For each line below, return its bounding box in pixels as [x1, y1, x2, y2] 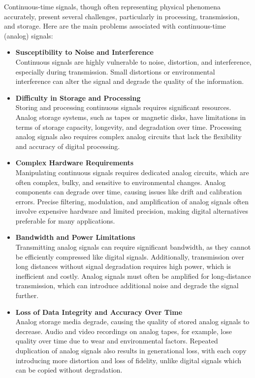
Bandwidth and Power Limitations [15, 232, 135, 242]
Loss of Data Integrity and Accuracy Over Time [15, 306, 183, 317]
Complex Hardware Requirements [15, 157, 134, 168]
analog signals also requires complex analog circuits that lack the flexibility [15, 131, 242, 142]
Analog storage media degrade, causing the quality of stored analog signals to [15, 316, 250, 327]
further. [15, 290, 39, 301]
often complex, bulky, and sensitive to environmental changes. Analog [15, 177, 226, 187]
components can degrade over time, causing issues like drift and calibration [15, 187, 242, 197]
